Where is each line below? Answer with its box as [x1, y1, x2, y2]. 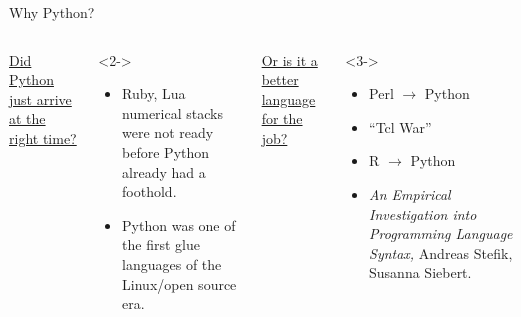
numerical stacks [122, 102, 223, 123]
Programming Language [369, 223, 513, 244]
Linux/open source [122, 273, 237, 294]
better [261, 69, 299, 90]
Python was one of [122, 214, 236, 235]
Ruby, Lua [122, 83, 186, 104]
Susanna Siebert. [369, 262, 472, 283]
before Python [122, 141, 210, 162]
